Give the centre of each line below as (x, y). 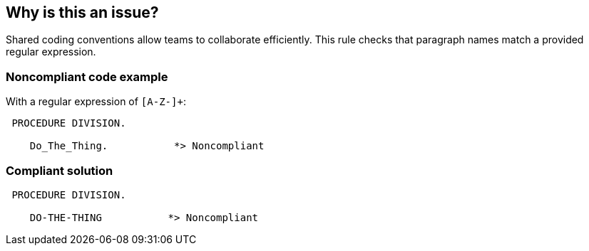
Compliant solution (60, 170)
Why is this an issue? (82, 12)
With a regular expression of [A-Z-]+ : (96, 102)
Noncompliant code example (87, 76)
